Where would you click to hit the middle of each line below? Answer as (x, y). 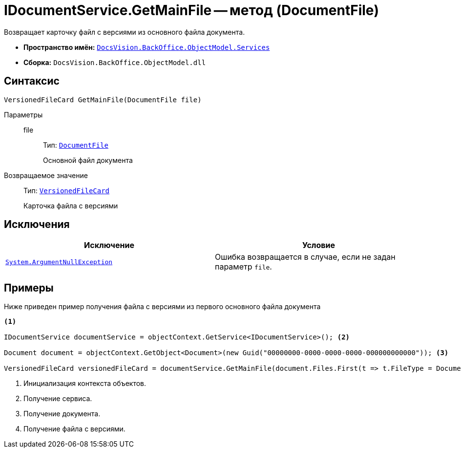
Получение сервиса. (58, 399)
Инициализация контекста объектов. (85, 384)
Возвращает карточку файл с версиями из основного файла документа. (125, 32)
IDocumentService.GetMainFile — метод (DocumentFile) (192, 10)
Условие (319, 245)
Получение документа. (62, 414)
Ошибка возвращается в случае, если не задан (305, 257)
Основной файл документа (88, 160)
